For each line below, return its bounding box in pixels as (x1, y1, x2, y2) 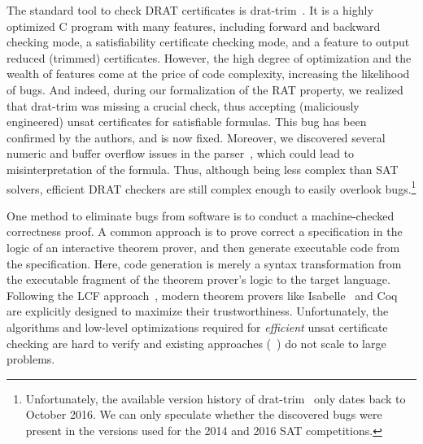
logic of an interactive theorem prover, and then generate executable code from (7, 238, 400, 255)
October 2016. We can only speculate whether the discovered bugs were (25, 406, 382, 423)
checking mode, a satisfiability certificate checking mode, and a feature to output (7, 33, 410, 50)
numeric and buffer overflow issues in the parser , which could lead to (7, 145, 355, 162)
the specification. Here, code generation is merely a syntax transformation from (7, 255, 402, 272)
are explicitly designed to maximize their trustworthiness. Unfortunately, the (7, 303, 389, 320)
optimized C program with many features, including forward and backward (7, 17, 381, 34)
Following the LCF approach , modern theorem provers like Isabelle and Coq (7, 286, 398, 303)
